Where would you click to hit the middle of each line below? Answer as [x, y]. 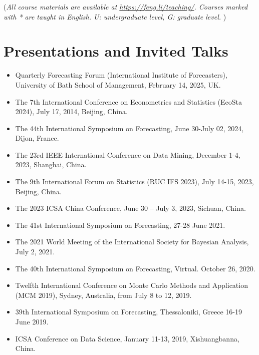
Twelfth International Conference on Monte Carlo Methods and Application [132, 285]
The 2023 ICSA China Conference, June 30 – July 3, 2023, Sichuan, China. [131, 208]
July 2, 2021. [35, 252]
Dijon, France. [37, 138]
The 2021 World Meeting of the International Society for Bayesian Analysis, [132, 242]
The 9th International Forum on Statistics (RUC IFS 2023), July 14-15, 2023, [135, 182]
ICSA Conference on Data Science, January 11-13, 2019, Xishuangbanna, [127, 338]
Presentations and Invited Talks [116, 51]
